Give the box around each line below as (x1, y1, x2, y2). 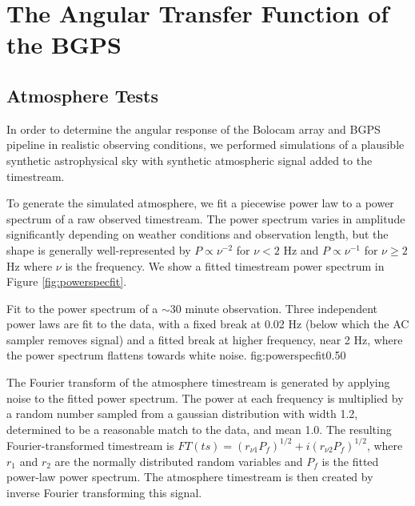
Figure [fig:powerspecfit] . (6, 273, 127, 290)
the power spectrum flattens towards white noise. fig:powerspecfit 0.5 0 (6, 347, 346, 363)
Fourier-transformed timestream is (6, 436, 174, 453)
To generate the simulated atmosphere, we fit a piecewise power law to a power (6, 195, 394, 211)
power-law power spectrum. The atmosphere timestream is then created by (6, 468, 373, 485)
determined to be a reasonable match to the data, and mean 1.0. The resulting (6, 420, 392, 437)
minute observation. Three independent (185, 299, 377, 316)
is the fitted (321, 452, 379, 469)
